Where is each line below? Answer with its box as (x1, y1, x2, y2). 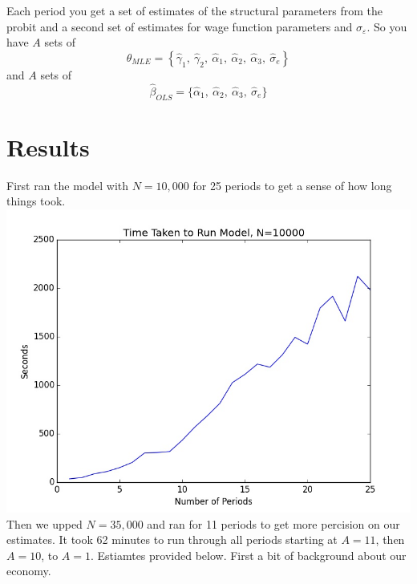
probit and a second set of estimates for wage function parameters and (6, 18, 353, 34)
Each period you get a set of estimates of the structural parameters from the (6, 2, 383, 18)
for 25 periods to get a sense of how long (192, 176, 392, 193)
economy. (6, 562, 51, 579)
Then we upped (6, 515, 83, 532)
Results (6, 130, 90, 163)
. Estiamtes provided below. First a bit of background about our (90, 546, 407, 563)
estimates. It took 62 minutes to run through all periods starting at (6, 531, 338, 548)
